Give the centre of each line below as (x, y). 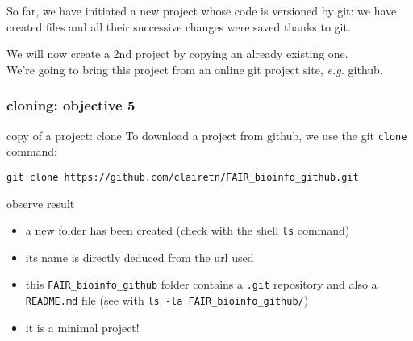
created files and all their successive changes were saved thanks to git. (179, 26)
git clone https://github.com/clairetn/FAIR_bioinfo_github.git (183, 177)
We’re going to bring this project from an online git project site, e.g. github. (195, 69)
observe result (41, 203)
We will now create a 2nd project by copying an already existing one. (177, 54)
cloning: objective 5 (71, 105)
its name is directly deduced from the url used (140, 257)
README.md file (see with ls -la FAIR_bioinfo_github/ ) (167, 300)
